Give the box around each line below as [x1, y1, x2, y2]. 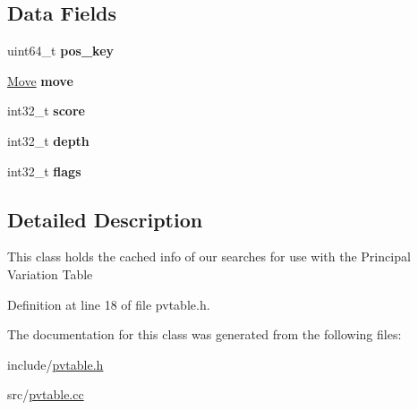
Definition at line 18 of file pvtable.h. [7, 295, 210, 313]
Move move [7, 71, 73, 90]
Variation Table [7, 264, 93, 283]
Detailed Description [7, 205, 203, 233]
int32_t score [7, 101, 85, 120]
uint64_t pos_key [7, 41, 115, 60]
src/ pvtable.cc [7, 385, 84, 404]
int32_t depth [7, 131, 90, 149]
